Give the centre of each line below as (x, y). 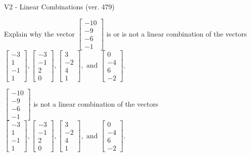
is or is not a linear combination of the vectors (177, 33)
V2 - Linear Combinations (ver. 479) (59, 6)
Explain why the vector (39, 33)
